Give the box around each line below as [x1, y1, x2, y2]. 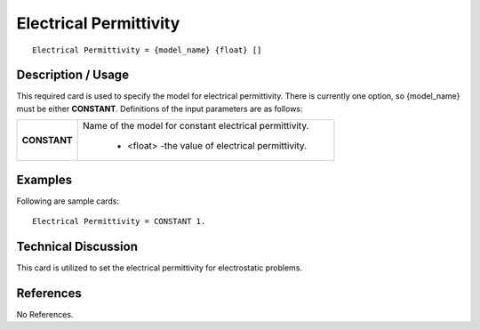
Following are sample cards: [16, 196, 120, 206]
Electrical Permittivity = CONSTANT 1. [32, 216, 206, 227]
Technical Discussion [16, 238, 138, 254]
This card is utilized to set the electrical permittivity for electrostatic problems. [16, 262, 302, 273]
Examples [16, 172, 73, 187]
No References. [16, 309, 74, 319]
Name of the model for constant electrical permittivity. [83, 120, 309, 133]
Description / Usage [16, 68, 129, 83]
